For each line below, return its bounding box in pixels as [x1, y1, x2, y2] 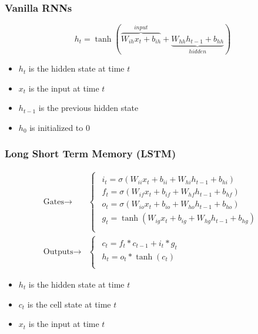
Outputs [43, 248, 73, 257]
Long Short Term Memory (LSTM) [5, 146, 176, 161]
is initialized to [29, 121, 83, 133]
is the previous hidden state [38, 102, 139, 114]
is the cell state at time [27, 298, 111, 310]
